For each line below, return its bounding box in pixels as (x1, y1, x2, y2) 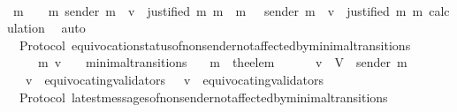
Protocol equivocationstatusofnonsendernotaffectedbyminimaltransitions (19, 35, 411, 54)
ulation (7, 19, 45, 37)
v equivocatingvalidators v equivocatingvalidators (25, 70, 324, 88)
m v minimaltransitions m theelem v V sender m (37, 53, 407, 71)
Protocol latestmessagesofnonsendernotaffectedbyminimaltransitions (19, 87, 388, 106)
